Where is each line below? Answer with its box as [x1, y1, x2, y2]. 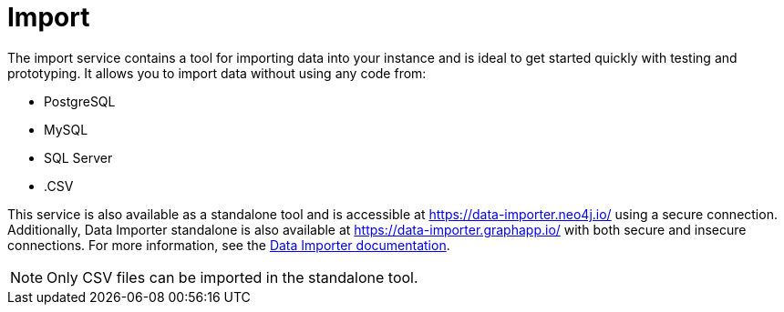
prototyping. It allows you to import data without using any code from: [7, 65, 427, 81]
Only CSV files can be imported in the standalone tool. [46, 267, 418, 287]
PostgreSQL [44, 93, 116, 109]
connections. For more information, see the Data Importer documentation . [7, 237, 450, 253]
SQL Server [44, 149, 113, 166]
